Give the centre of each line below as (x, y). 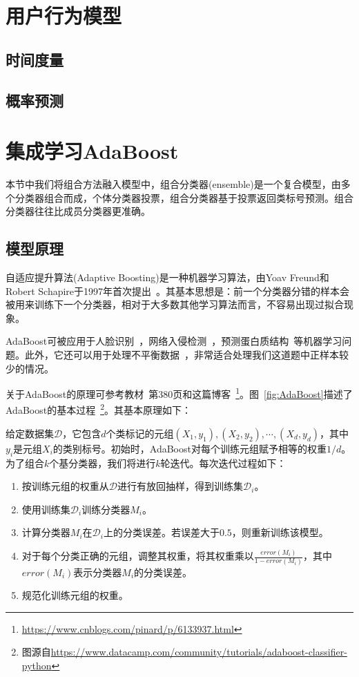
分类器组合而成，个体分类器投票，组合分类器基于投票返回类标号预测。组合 (184, 197)
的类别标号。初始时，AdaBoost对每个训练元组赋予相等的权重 (190, 448)
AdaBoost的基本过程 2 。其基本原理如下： (99, 409)
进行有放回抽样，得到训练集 (180, 486)
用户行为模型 (64, 16)
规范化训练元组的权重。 (75, 595)
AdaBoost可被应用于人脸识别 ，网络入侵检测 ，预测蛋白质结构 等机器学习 (174, 341)
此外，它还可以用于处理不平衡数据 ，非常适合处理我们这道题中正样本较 (186, 355)
